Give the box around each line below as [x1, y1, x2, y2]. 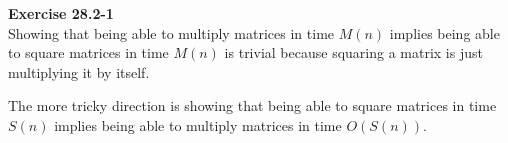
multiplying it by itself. [8, 61, 150, 82]
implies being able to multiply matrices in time [54, 114, 342, 135]
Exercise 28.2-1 [8, 3, 114, 23]
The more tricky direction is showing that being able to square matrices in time [8, 95, 497, 116]
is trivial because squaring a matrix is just [224, 42, 483, 63]
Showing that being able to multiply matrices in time [8, 22, 335, 43]
